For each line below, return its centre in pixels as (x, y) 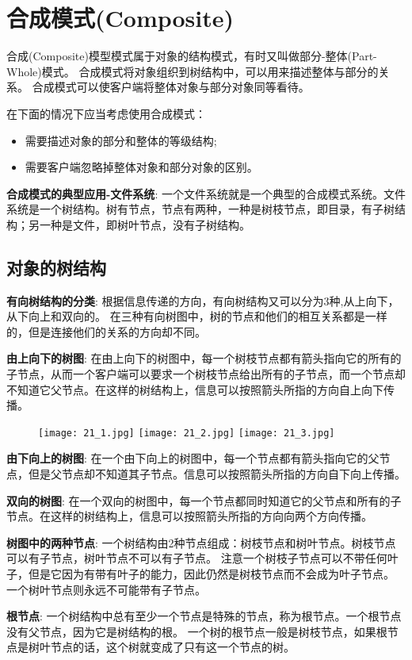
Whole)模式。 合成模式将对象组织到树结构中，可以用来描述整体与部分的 (193, 71)
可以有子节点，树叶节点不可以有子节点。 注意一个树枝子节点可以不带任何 (197, 558)
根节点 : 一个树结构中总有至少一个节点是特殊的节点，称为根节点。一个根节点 (204, 616)
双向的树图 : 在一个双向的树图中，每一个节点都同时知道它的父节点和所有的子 (204, 500)
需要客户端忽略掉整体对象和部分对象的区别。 (141, 167)
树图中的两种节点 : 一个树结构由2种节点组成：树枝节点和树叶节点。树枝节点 (201, 542)
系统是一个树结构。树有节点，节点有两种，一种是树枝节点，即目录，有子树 (200, 209)
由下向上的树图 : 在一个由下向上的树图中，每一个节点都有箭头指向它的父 (193, 458)
